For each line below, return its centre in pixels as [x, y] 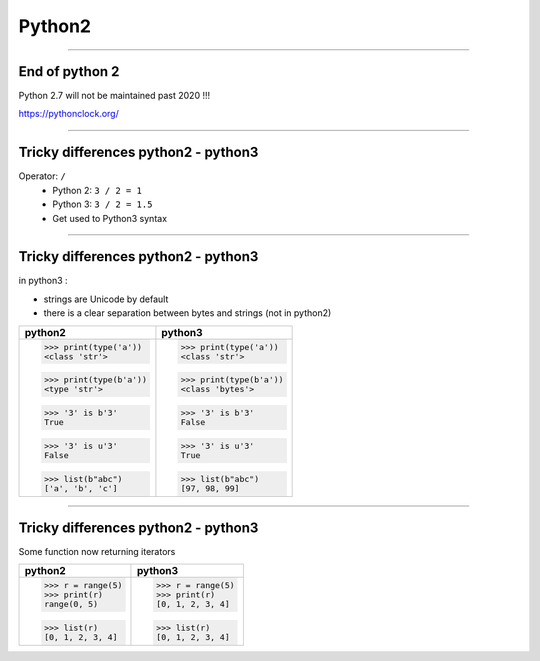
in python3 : [43, 281]
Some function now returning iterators [97, 552]
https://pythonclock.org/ [68, 114]
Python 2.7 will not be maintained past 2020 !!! [114, 96]
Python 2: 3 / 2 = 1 [97, 190]
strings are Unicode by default [106, 299]
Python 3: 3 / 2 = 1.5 [102, 204]
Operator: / [42, 176]
